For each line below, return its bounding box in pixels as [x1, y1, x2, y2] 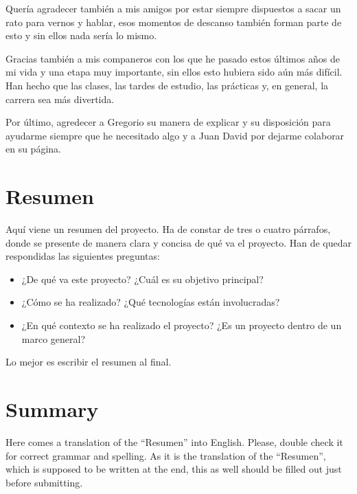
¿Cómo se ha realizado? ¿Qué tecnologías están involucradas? [21, 295, 280, 309]
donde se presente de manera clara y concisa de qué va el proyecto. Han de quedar [5, 235, 352, 249]
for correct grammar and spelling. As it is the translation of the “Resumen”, [5, 448, 326, 462]
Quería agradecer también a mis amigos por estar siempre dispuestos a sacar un [5, 1, 341, 15]
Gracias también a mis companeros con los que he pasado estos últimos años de [5, 51, 340, 65]
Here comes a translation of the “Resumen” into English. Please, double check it [5, 434, 343, 449]
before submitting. [5, 475, 83, 489]
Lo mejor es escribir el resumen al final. [5, 355, 172, 369]
